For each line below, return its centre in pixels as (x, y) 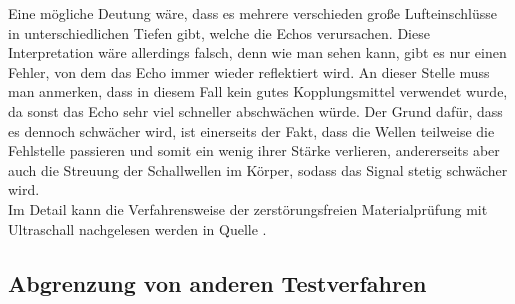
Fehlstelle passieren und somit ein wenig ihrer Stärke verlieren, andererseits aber (254, 150)
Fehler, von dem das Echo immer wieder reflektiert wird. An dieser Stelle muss (249, 71)
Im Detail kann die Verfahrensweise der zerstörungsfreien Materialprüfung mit (248, 208)
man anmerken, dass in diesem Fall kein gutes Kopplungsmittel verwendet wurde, (258, 91)
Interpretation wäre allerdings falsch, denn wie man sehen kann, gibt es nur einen (257, 52)
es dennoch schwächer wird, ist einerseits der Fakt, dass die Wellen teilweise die (251, 130)
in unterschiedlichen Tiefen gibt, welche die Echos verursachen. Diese (219, 32)
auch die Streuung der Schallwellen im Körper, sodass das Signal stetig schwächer (258, 169)
